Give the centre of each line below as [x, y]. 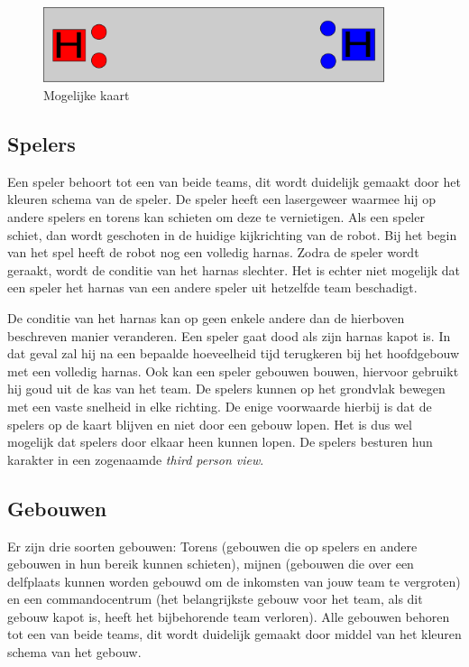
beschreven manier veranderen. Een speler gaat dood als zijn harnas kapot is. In [229, 335]
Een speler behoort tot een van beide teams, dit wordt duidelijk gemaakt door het [234, 181]
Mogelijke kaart [87, 95]
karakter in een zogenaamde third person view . [136, 459]
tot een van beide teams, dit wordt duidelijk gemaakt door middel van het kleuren [234, 634]
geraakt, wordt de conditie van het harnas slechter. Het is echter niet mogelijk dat [234, 269]
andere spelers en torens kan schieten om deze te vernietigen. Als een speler [216, 216]
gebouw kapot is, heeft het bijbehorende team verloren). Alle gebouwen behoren [229, 616]
